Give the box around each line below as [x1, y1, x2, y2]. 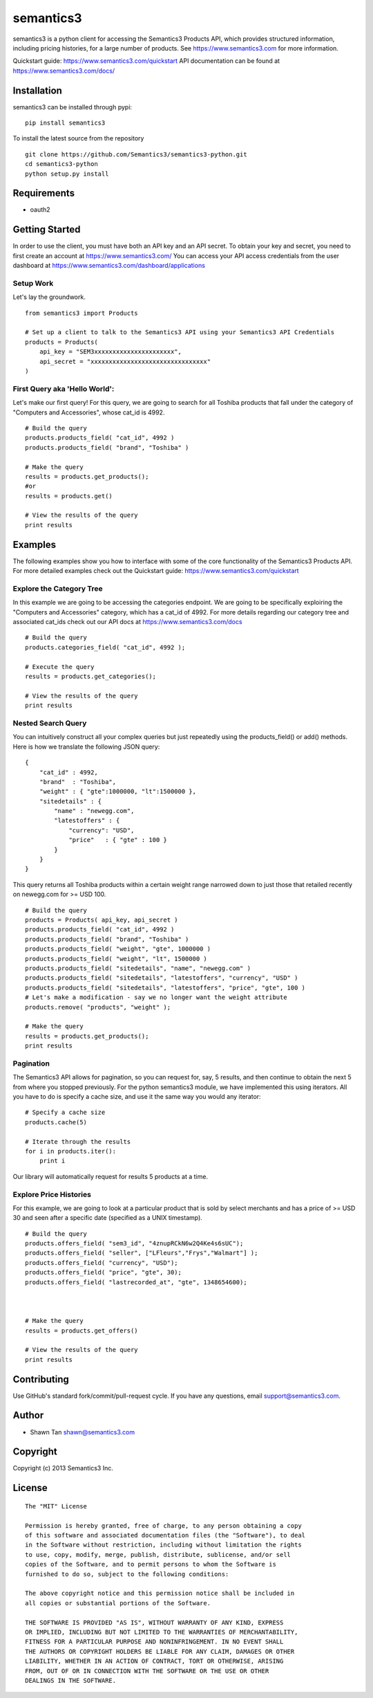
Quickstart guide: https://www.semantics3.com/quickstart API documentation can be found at [12, 57, 280, 65]
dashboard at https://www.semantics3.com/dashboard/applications [12, 262, 205, 270]
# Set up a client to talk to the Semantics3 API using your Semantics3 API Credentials [25, 329, 335, 336]
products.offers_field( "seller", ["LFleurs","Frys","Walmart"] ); [25, 1249, 258, 1257]
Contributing [12, 1373, 69, 1385]
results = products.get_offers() [25, 1326, 138, 1335]
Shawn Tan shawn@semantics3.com [30, 1427, 135, 1436]
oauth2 [30, 206, 51, 214]
